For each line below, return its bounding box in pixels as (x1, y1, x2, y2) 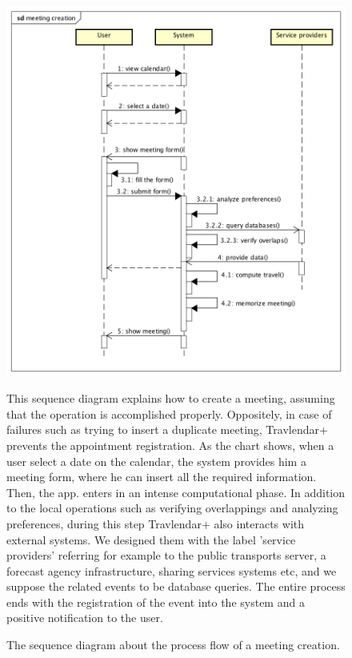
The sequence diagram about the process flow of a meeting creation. (6, 636, 340, 653)
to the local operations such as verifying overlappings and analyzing (6, 500, 338, 516)
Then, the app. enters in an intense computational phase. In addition (6, 483, 346, 500)
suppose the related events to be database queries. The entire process (6, 578, 346, 595)
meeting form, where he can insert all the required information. (6, 468, 317, 485)
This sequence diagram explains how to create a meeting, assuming (6, 390, 335, 407)
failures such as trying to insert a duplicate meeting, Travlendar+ (6, 421, 328, 438)
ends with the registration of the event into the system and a (6, 593, 305, 610)
